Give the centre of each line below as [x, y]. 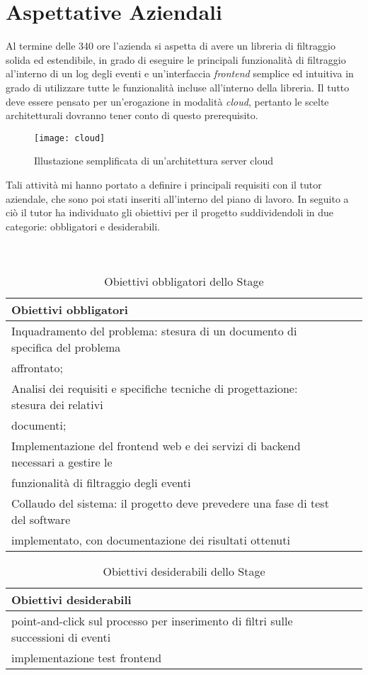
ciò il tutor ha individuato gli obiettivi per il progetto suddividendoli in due [170, 212]
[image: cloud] [70, 138]
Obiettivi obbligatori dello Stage [184, 281]
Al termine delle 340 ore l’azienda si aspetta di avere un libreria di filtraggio [171, 46]
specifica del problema [66, 347]
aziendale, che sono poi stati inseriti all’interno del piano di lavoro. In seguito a [177, 198]
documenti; [39, 425]
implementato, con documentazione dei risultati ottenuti [151, 540]
